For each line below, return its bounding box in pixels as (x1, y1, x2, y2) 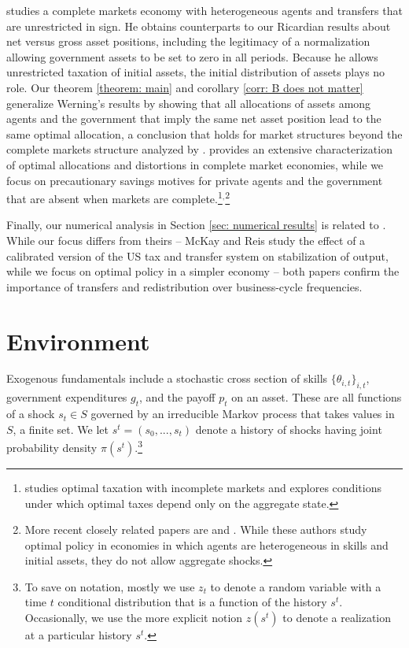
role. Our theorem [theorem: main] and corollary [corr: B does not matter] (6, 79, 363, 95)
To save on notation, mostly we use (24, 578, 195, 594)
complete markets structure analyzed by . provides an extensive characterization (6, 141, 392, 157)
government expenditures (6, 389, 127, 405)
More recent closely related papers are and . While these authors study (24, 521, 367, 538)
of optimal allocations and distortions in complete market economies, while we (6, 156, 384, 172)
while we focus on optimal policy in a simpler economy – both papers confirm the (6, 263, 400, 280)
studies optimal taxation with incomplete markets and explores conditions (24, 479, 381, 495)
